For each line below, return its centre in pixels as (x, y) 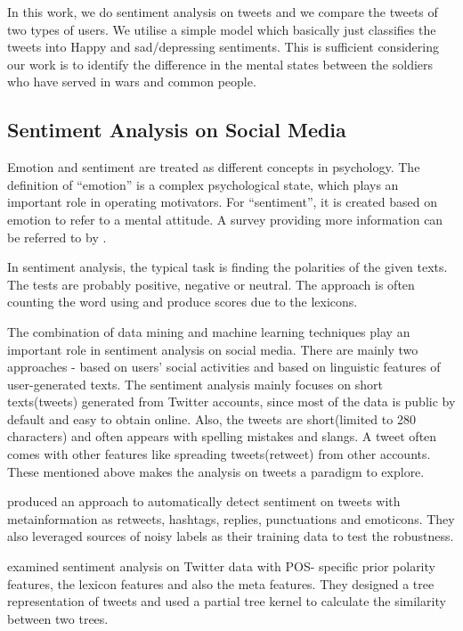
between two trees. (58, 618)
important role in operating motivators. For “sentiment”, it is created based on (222, 202)
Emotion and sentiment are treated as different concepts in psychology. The (214, 167)
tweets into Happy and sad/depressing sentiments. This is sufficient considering (223, 47)
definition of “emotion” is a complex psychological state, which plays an (203, 184)
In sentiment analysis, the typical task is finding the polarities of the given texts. (227, 267)
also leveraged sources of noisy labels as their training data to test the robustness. (231, 536)
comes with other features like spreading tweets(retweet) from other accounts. (219, 454)
